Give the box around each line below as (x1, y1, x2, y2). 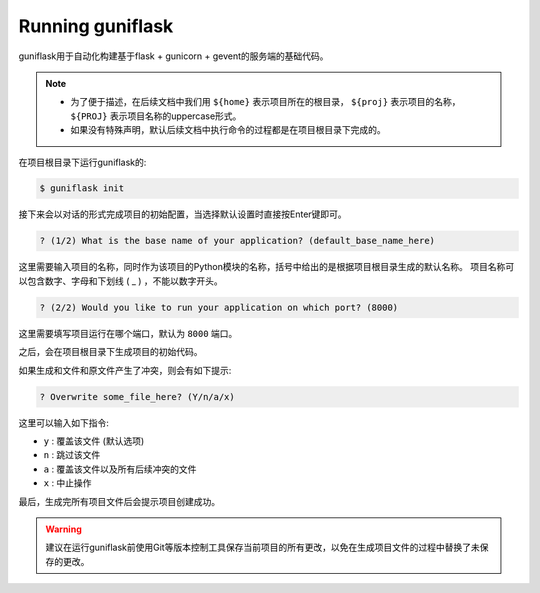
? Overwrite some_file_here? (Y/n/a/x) (39, 391, 235, 402)
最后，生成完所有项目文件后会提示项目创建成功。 (18, 495, 220, 507)
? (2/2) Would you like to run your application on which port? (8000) (39, 301, 399, 313)
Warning (45, 523, 82, 535)
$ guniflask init (39, 183, 125, 194)
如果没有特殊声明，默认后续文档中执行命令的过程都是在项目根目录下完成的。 (70, 124, 386, 136)
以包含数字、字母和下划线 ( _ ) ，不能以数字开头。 (18, 275, 224, 287)
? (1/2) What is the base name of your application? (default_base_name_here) (39, 235, 435, 247)
